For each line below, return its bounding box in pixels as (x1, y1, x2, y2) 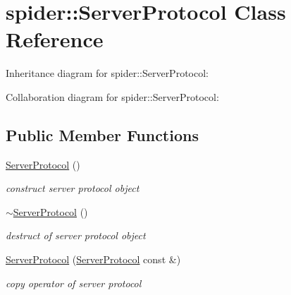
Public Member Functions (6, 124, 199, 145)
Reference (6, 25, 104, 54)
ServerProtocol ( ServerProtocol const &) (6, 252, 181, 267)
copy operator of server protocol (6, 275, 142, 290)
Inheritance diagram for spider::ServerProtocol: (6, 66, 209, 80)
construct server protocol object (6, 181, 140, 195)
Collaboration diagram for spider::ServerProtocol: (6, 89, 219, 104)
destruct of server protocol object (6, 228, 146, 243)
